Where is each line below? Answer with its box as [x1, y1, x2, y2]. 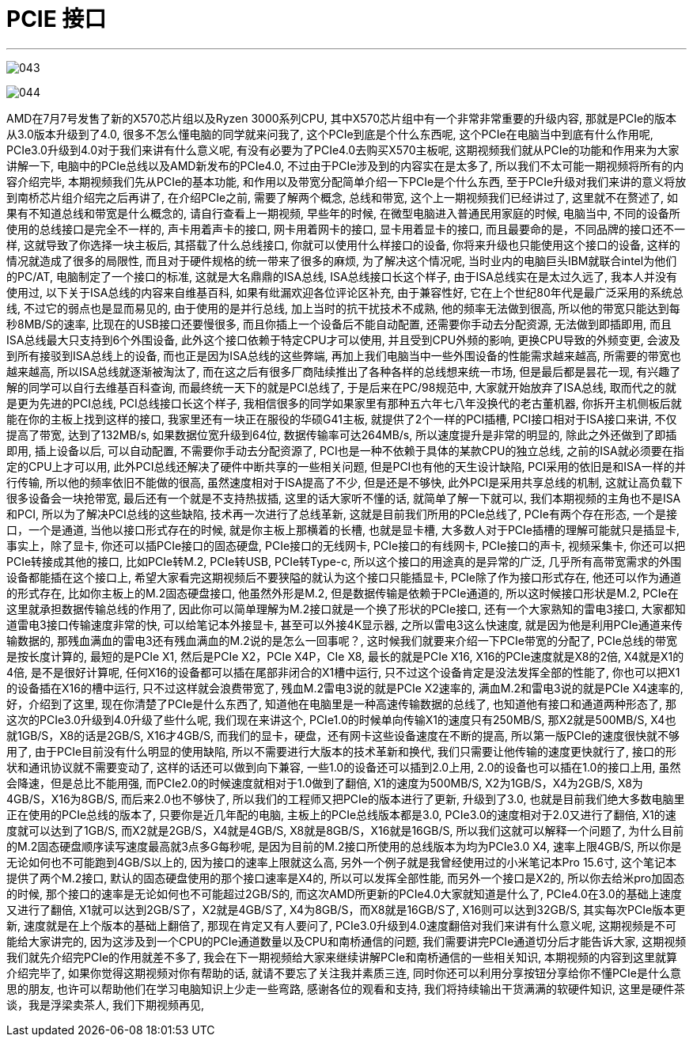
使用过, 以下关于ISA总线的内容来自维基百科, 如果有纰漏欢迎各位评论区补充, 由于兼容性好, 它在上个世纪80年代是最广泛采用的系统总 [6, 285, 684, 299]
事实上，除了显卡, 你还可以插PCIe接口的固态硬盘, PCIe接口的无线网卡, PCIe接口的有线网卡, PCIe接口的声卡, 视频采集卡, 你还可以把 [6, 538, 686, 552]
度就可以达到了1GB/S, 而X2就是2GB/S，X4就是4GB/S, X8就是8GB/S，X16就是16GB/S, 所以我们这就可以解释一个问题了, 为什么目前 [6, 823, 684, 837]
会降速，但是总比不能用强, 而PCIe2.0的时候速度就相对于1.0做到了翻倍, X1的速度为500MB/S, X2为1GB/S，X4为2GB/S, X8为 [6, 776, 643, 790]
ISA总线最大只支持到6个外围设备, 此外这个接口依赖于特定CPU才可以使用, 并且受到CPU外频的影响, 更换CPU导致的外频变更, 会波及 [6, 332, 680, 347]
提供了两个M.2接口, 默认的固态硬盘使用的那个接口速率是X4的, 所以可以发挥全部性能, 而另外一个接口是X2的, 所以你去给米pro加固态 [6, 870, 685, 885]
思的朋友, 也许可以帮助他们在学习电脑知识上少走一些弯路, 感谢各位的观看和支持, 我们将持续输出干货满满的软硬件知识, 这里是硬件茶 [6, 981, 685, 996]
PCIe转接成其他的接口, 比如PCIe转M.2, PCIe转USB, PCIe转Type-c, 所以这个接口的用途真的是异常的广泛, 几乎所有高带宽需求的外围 [6, 554, 682, 568]
